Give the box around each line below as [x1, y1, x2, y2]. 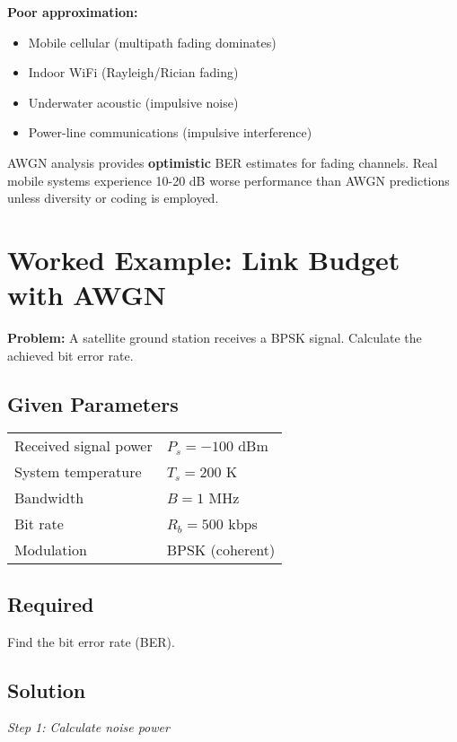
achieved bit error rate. [7, 345, 134, 364]
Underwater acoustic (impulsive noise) [28, 92, 239, 111]
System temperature [14, 461, 142, 483]
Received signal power [14, 435, 153, 457]
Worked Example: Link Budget [7, 240, 400, 277]
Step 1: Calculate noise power [7, 718, 170, 737]
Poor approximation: [7, 3, 138, 21]
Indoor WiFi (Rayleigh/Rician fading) [28, 63, 239, 82]
